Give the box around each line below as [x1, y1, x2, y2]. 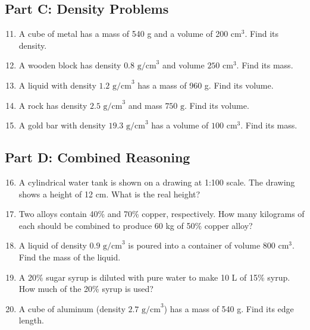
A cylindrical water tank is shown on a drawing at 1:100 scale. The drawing [18, 175, 295, 188]
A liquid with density [18, 78, 96, 91]
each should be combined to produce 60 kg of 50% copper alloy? [18, 219, 253, 231]
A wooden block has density [18, 59, 121, 71]
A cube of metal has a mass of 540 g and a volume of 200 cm [18, 27, 242, 40]
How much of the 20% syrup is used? [18, 282, 154, 295]
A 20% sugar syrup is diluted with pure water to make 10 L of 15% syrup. [18, 271, 290, 283]
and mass [128, 99, 162, 111]
